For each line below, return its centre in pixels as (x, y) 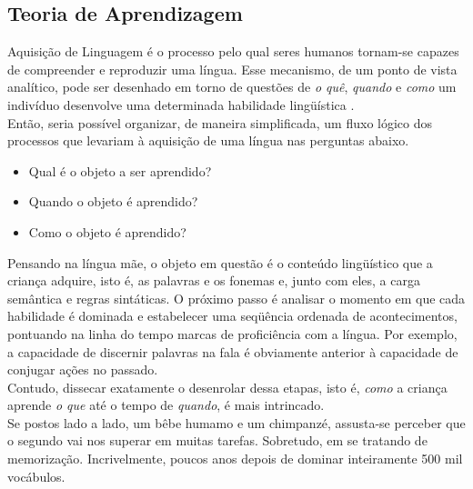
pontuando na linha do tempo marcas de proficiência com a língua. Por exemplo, (232, 333)
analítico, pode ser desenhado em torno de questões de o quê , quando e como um (232, 87)
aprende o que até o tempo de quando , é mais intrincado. (166, 405)
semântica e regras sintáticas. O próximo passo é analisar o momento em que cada (236, 298)
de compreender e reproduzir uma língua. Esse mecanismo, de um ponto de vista (232, 69)
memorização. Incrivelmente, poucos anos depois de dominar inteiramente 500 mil (235, 459)
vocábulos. (36, 476)
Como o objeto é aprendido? (107, 231)
